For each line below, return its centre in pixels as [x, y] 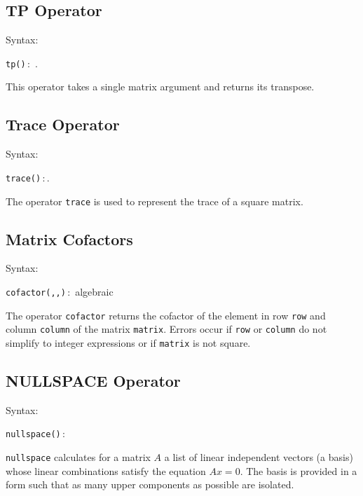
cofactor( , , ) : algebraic [60, 291]
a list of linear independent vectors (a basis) [259, 457]
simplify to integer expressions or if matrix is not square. [128, 342]
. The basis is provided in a [299, 470]
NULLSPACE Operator [93, 380]
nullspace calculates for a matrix [78, 457]
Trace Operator [63, 124]
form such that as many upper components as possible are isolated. [150, 484]
